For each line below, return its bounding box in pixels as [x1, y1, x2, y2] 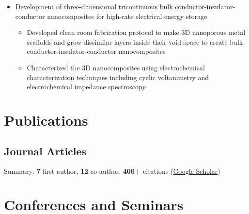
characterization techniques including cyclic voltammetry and [27, 72, 209, 82]
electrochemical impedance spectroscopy [27, 82, 146, 92]
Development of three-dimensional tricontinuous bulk [15, 1, 173, 11]
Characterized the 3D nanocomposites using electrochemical [27, 62, 205, 72]
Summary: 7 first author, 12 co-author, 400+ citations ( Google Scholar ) [4, 166, 220, 176]
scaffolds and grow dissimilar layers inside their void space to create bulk [27, 36, 243, 47]
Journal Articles [4, 143, 87, 158]
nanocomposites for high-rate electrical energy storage [47, 11, 207, 21]
